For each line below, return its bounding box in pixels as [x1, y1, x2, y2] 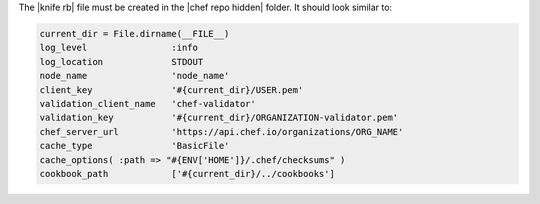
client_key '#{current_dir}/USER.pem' [39, 84, 304, 95]
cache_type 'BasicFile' [39, 140, 230, 152]
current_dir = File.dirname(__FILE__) [39, 28, 230, 39]
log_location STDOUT [39, 56, 204, 67]
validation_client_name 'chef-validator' [39, 98, 257, 109]
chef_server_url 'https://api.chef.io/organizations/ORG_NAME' [39, 126, 404, 137]
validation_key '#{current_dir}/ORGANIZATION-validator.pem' [39, 112, 399, 124]
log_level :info [39, 42, 199, 54]
